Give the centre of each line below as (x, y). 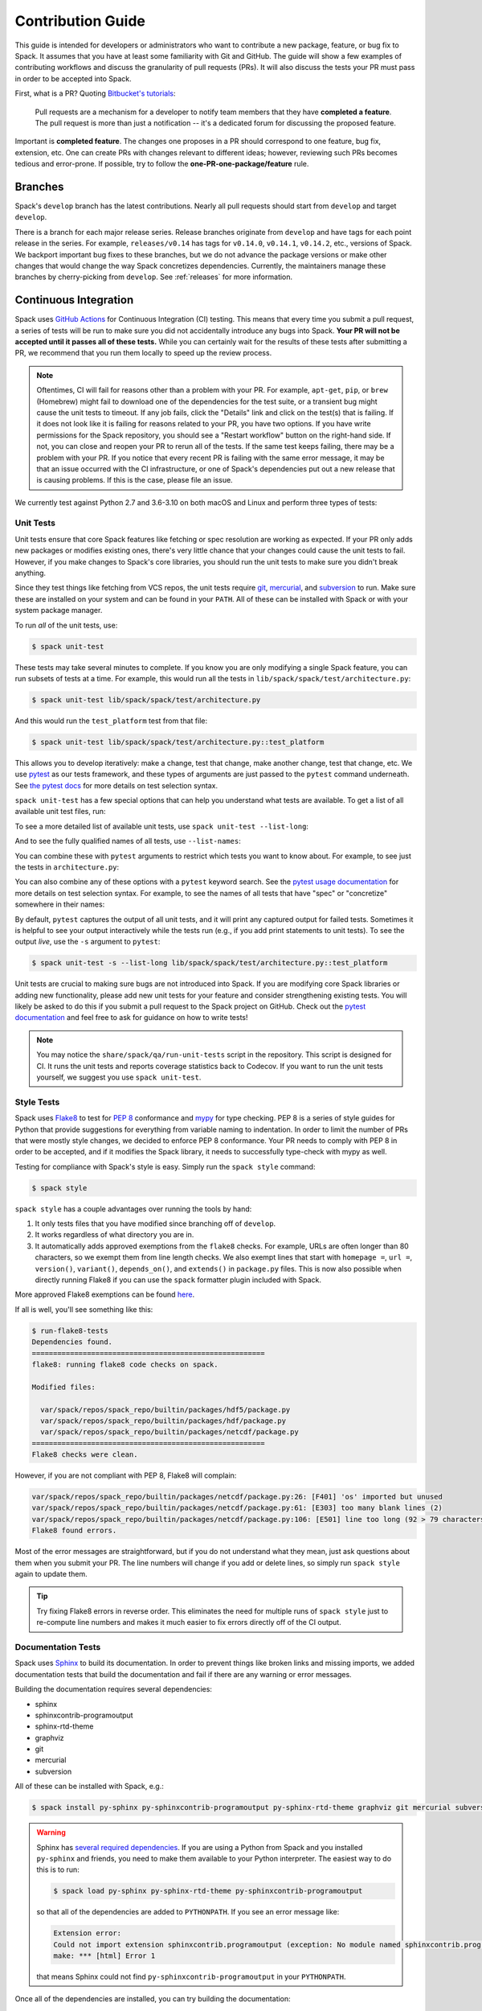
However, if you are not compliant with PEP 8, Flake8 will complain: (126, 1475)
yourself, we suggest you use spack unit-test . (119, 1077)
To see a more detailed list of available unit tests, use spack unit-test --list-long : (162, 826)
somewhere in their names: (60, 904)
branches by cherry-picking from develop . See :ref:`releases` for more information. (154, 277)
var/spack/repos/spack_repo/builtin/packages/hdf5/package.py (165, 1409)
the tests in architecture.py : (67, 867)
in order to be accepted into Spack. (73, 78)
